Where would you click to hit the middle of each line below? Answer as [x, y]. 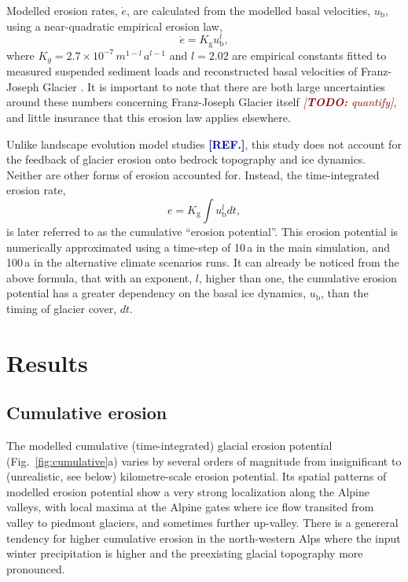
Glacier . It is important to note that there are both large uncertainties [214, 86]
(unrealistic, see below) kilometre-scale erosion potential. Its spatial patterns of [197, 476]
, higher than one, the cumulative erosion [298, 277]
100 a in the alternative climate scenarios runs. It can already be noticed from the [203, 262]
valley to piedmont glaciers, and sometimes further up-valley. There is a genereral [202, 523]
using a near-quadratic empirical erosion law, [114, 26]
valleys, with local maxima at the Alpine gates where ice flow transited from [190, 507]
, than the [344, 293]
